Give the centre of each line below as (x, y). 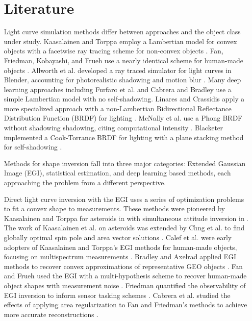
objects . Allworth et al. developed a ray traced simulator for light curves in (118, 70)
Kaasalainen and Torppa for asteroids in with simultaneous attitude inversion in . (126, 218)
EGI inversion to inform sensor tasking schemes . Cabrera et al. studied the (117, 295)
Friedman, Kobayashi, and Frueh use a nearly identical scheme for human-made (124, 60)
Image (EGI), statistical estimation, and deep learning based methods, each (117, 173)
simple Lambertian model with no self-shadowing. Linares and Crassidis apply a (124, 99)
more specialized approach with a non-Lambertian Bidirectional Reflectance (118, 108)
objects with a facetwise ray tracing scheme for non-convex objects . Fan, (114, 51)
